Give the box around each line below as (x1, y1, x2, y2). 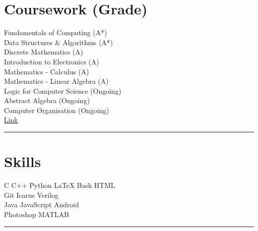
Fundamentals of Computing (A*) (4, 27, 107, 38)
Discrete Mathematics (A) (4, 47, 83, 57)
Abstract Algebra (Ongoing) (4, 95, 90, 106)
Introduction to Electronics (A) (4, 56, 99, 66)
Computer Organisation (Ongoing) (4, 105, 109, 115)
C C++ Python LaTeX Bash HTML (4, 180, 116, 190)
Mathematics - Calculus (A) (4, 66, 89, 76)
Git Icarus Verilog (4, 189, 59, 200)
